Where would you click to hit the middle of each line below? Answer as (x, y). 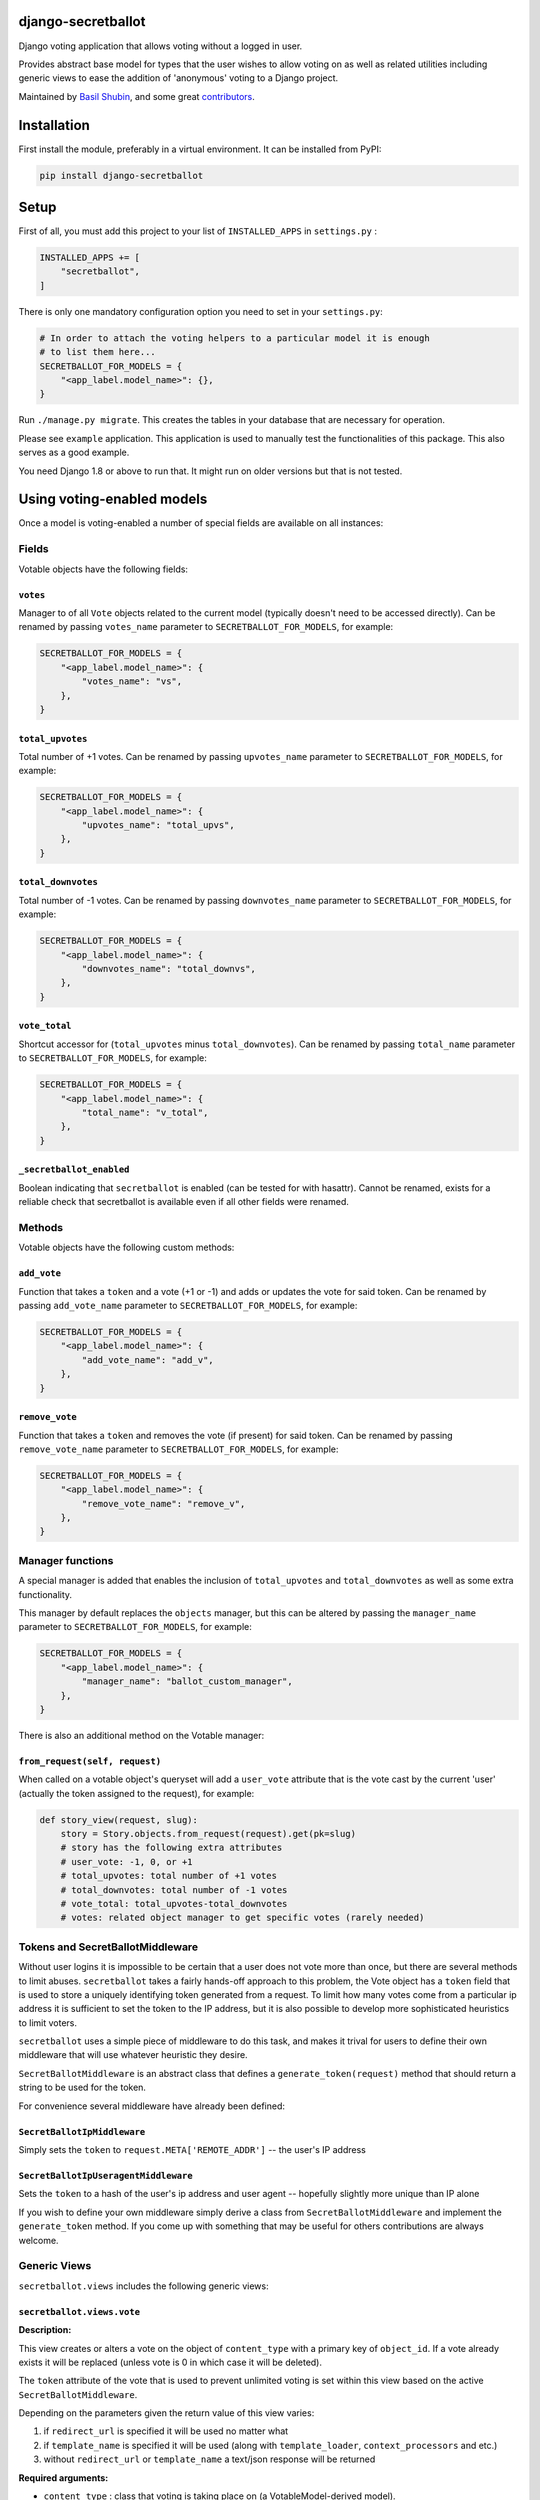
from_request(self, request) (90, 1761)
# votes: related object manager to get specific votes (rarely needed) (242, 1918)
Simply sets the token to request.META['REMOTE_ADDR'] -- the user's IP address (192, 2150)
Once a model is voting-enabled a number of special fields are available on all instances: (201, 523)
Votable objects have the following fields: (103, 569)
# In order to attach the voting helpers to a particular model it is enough (234, 338)
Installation (54, 125)
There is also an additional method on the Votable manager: (141, 1735)
